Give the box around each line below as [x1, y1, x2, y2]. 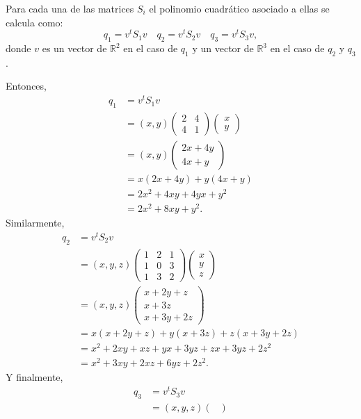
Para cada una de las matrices [6, 1, 134, 15]
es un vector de [42, 41, 107, 56]
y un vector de [192, 41, 254, 56]
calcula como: [6, 15, 63, 29]
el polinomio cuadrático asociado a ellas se [149, 1, 330, 15]
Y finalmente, [6, 370, 63, 384]
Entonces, [6, 79, 47, 93]
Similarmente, [6, 215, 65, 230]
